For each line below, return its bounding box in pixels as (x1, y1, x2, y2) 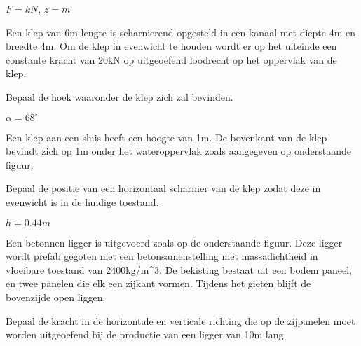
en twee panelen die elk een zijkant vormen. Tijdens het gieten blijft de (6, 276, 311, 291)
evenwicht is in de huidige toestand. (6, 194, 159, 209)
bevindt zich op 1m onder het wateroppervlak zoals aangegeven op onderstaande (6, 144, 352, 158)
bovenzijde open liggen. (6, 289, 106, 304)
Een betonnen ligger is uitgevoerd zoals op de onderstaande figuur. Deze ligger (6, 235, 343, 249)
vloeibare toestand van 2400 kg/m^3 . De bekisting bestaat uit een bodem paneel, (6, 262, 352, 277)
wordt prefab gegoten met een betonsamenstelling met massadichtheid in (6, 249, 318, 263)
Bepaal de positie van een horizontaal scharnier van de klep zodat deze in (6, 181, 321, 195)
